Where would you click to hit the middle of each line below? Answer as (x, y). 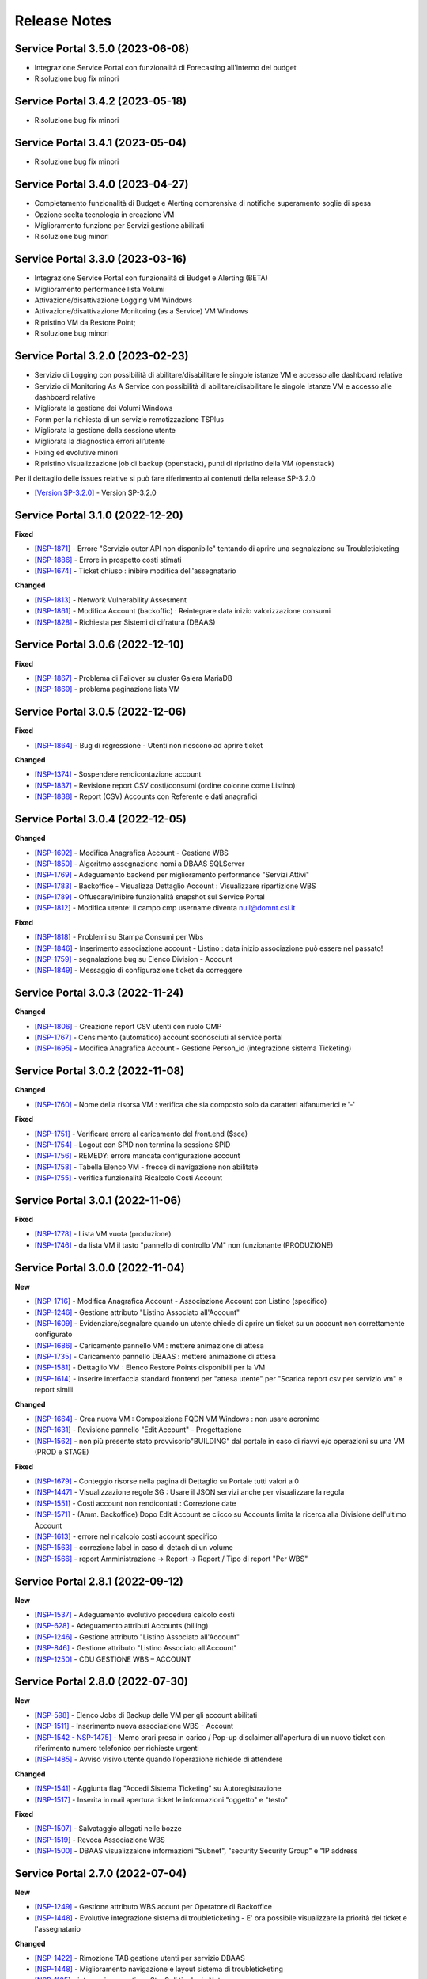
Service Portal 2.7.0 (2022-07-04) (101, 1873)
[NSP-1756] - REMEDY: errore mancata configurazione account (137, 1156)
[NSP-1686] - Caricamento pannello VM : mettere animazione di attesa (149, 1345)
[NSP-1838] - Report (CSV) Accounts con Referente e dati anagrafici (146, 796)
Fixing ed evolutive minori (76, 452)
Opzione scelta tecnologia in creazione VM (104, 215)
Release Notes (63, 21)
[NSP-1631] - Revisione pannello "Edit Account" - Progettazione (138, 1430)
